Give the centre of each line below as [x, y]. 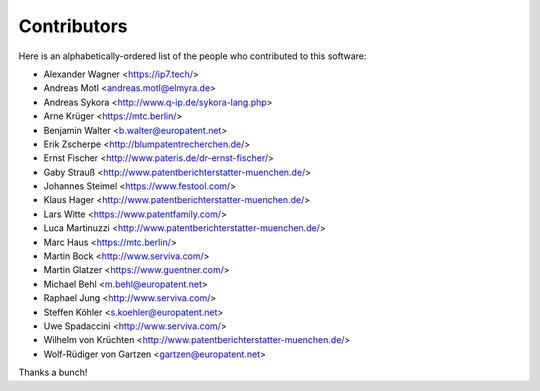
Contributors [73, 26]
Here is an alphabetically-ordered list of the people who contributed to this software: [192, 56]
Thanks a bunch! [53, 372]
